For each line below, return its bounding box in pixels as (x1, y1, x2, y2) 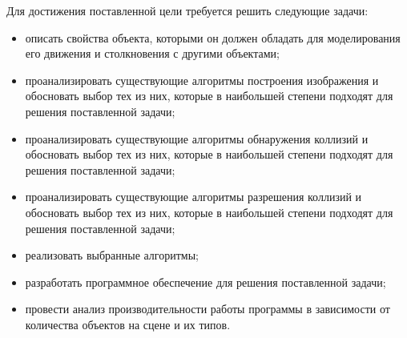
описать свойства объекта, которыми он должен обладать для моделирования (25, 29, 401, 46)
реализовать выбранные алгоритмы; (25, 247, 199, 264)
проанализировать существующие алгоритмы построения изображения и (25, 71, 379, 88)
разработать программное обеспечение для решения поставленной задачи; (25, 273, 386, 290)
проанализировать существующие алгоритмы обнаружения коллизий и (25, 130, 369, 147)
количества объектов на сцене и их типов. (25, 316, 231, 332)
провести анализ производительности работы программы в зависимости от (25, 300, 390, 317)
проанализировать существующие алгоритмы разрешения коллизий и (25, 188, 362, 205)
